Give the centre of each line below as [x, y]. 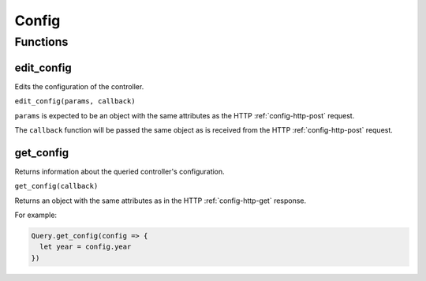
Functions [41, 42]
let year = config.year [86, 247]
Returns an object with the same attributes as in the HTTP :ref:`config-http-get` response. [161, 200]
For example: [36, 215]
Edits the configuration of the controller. [79, 86]
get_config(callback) [56, 186]
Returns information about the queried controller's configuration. [120, 171]
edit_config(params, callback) [75, 101]
